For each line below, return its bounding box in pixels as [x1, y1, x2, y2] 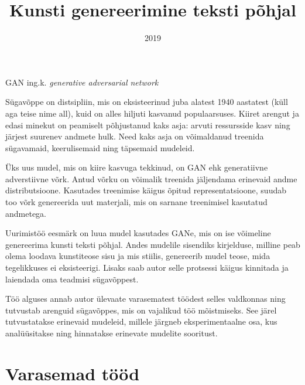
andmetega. [5, 207, 46, 219]
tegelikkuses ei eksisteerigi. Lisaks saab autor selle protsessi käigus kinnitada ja [5, 261, 289, 274]
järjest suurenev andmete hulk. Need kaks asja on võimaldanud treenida [5, 130, 264, 142]
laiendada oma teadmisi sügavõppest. [5, 272, 139, 285]
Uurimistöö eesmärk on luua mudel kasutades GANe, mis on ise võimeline [5, 227, 271, 239]
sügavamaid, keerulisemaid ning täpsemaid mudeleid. [5, 141, 195, 154]
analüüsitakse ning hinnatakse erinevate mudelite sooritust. [5, 327, 218, 339]
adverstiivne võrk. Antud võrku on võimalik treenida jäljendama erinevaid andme [5, 172, 297, 185]
